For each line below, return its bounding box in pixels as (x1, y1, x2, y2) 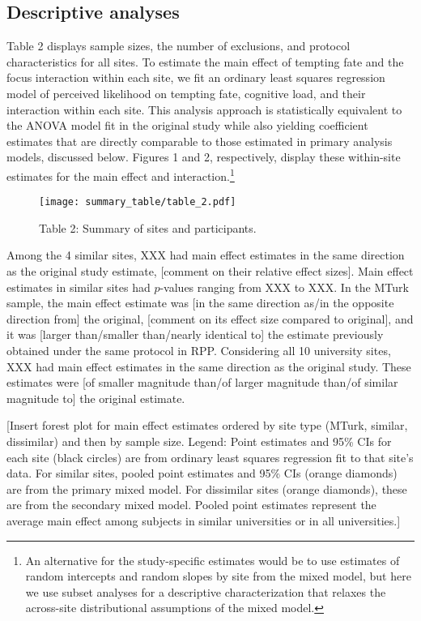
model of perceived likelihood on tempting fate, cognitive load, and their (6, 84, 366, 101)
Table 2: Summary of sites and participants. (39, 219, 257, 236)
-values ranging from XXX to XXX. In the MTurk (159, 278, 409, 295)
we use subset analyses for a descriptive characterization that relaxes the (25, 583, 386, 600)
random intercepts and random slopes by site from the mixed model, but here (25, 567, 411, 585)
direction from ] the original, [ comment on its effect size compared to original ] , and (6, 310, 414, 327)
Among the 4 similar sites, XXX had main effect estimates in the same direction (6, 246, 405, 263)
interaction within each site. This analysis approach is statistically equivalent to (6, 101, 402, 118)
